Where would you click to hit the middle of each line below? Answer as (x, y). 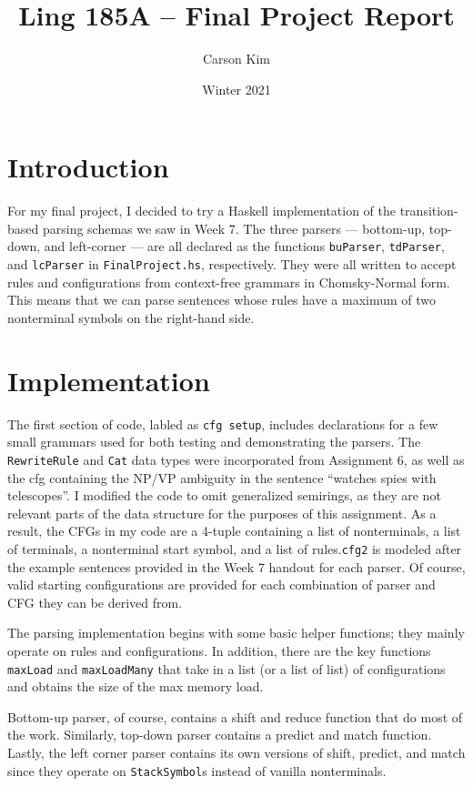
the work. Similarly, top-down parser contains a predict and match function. (220, 735)
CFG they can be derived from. (95, 602)
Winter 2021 (236, 89)
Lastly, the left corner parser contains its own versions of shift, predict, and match (236, 752)
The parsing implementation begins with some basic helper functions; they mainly (236, 633)
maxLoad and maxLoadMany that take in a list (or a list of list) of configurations (226, 668)
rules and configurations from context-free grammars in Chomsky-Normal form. (229, 282)
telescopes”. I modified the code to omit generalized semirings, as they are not (224, 495)
